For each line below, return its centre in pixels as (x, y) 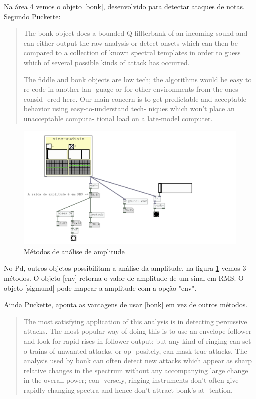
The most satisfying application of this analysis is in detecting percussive (135, 321)
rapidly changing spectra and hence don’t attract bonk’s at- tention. (128, 389)
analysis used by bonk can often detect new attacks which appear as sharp (138, 360)
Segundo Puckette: (32, 16)
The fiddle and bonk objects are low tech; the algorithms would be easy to (138, 79)
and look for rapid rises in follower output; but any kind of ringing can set (137, 341)
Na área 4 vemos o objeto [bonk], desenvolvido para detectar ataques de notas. (124, 6)
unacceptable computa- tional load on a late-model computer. (118, 118)
